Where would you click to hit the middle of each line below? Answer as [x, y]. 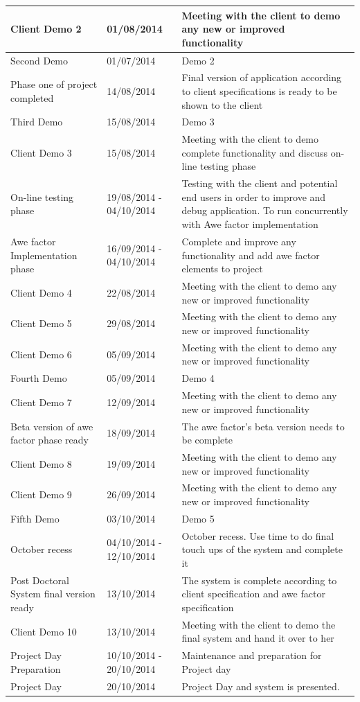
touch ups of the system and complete [262, 549]
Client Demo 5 [41, 323]
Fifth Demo [35, 518]
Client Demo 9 [41, 494]
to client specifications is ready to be [259, 90]
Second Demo [39, 60]
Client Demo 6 [41, 354]
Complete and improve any [239, 241]
